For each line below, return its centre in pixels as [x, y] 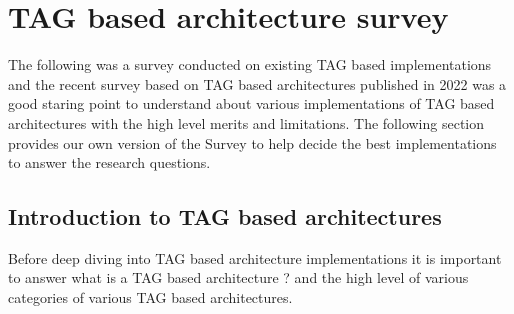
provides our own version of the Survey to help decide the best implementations [252, 142]
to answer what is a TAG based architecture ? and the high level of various [238, 277]
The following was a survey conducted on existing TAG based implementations [250, 64]
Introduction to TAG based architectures [225, 216]
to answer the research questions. [109, 162]
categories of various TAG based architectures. [150, 297]
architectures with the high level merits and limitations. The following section [246, 122]
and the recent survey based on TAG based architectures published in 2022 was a [257, 83]
